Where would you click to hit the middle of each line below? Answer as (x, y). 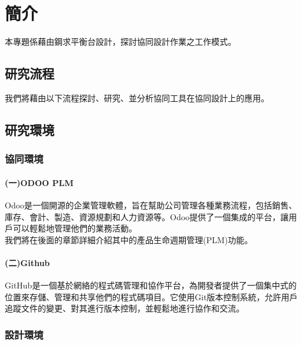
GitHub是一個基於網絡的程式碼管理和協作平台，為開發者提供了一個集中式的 (151, 285)
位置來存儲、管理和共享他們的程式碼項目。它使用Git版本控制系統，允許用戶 (151, 296)
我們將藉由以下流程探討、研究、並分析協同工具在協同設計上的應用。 (137, 97)
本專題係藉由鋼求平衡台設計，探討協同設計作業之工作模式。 (120, 42)
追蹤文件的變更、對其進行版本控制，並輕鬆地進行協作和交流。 (125, 308)
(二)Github (27, 262)
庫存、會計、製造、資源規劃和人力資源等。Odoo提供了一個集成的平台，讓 (147, 216)
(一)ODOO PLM (39, 182)
